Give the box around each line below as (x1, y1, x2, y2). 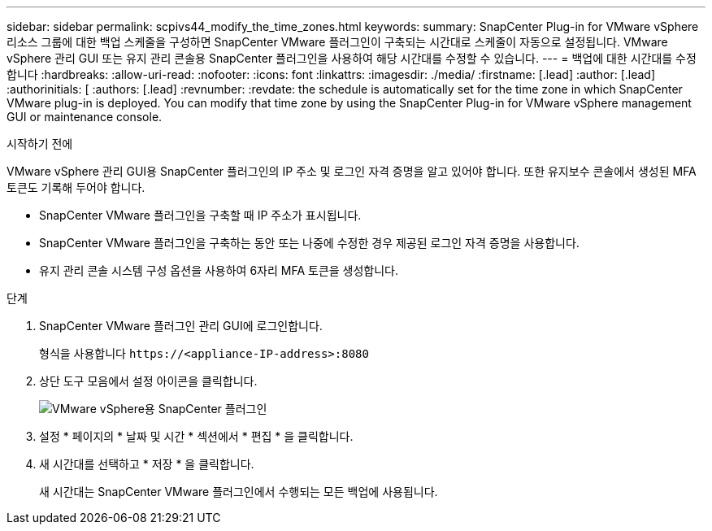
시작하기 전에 (7, 137, 73, 150)
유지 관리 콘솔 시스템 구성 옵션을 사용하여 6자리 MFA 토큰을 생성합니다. (39, 263, 399, 277)
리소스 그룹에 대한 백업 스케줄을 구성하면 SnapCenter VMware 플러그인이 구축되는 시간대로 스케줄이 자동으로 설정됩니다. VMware (7, 35, 668, 49)
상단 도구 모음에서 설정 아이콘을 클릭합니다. (39, 374, 258, 388)
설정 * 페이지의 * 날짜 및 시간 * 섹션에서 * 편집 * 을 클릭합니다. (39, 429, 354, 443)
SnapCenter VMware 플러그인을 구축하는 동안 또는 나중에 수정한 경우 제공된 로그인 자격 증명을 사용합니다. (39, 236, 580, 250)
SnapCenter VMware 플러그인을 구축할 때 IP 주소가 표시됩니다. (39, 208, 362, 222)
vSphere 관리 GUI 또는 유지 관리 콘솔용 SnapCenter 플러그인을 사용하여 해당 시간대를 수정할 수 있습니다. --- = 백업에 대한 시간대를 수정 (7, 51, 697, 65)
